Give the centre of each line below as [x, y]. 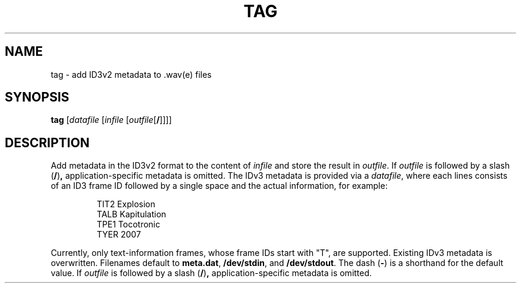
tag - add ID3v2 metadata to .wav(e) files [131, 74]
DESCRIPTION [47, 143]
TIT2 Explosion [126, 204]
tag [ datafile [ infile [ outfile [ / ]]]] [111, 120]
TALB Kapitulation [131, 214]
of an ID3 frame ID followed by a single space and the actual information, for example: [219, 186]
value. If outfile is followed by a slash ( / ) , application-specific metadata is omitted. [211, 273]
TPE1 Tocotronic [128, 224]
